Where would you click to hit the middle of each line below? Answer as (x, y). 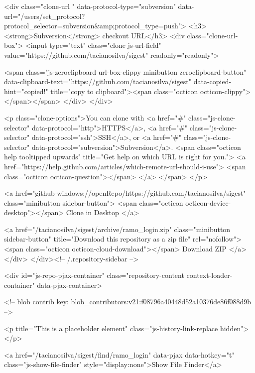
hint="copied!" (26, 91)
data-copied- (212, 81)
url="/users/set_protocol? (45, 16)
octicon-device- (208, 202)
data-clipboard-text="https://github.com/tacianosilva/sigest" (98, 81)
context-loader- (209, 275)
